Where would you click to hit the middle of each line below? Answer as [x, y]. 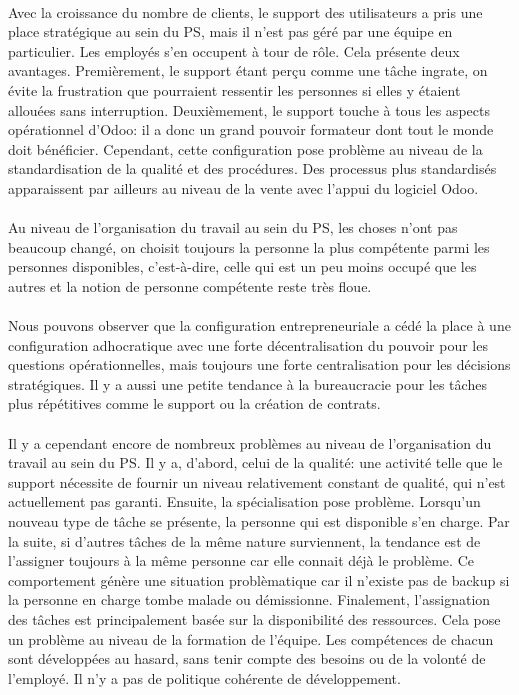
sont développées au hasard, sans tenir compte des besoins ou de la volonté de [247, 658]
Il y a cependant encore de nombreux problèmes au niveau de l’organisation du [250, 442]
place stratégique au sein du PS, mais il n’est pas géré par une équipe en [230, 31]
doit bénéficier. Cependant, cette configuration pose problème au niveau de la [245, 148]
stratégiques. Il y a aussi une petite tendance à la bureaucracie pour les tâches [247, 383]
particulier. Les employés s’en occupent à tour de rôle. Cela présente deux [234, 50]
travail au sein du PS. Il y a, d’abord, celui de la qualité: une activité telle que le [255, 462]
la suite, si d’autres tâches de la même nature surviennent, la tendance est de [244, 540]
